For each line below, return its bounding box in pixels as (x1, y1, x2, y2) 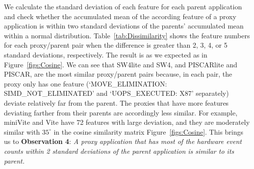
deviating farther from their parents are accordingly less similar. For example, (4, 107, 238, 117)
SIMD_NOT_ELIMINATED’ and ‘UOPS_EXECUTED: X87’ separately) (4, 88, 229, 98)
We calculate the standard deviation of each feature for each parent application (4, 1, 242, 11)
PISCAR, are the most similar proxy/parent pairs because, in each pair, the (4, 69, 232, 79)
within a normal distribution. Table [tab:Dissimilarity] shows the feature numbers (4, 30, 250, 40)
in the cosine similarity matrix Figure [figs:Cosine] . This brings (53, 126, 244, 137)
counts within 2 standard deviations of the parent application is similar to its (4, 145, 234, 156)
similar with (4, 126, 40, 137)
